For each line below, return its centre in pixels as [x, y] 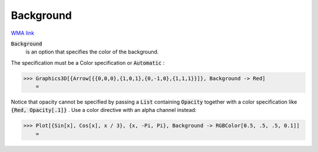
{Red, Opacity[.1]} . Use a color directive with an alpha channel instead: [104, 110]
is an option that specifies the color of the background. [92, 52]
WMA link [23, 33]
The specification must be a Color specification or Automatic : [88, 62]
